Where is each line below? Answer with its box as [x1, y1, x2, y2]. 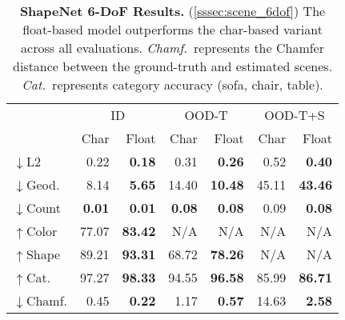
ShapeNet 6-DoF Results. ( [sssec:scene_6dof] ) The [19, 2, 326, 20]
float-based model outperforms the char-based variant [22, 20, 323, 38]
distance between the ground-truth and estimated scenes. [12, 57, 333, 75]
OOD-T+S [264, 106, 325, 124]
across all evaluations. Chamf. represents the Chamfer [21, 38, 324, 57]
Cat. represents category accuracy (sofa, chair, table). [22, 75, 323, 94]
